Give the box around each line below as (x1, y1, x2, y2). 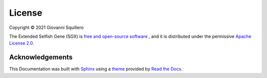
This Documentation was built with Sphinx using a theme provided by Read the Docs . (9, 66, 183, 72)
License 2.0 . (9, 40, 34, 46)
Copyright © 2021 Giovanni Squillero (9, 25, 84, 30)
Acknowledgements (9, 53, 73, 61)
